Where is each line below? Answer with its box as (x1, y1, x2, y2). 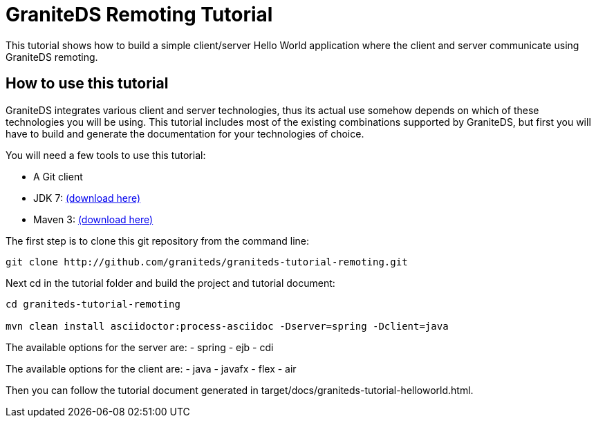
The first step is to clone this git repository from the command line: (6, 234, 310, 247)
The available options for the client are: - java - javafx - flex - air (6, 362, 297, 375)
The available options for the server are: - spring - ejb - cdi (6, 341, 274, 353)
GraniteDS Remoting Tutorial (6, 3, 273, 26)
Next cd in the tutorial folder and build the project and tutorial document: (6, 276, 335, 289)
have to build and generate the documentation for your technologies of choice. (6, 127, 364, 140)
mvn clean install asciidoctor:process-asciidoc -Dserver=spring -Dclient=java (6, 320, 449, 332)
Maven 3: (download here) (33, 213, 153, 225)
